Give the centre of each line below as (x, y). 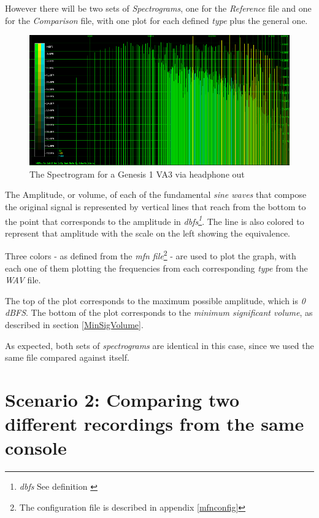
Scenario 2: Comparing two (122, 399)
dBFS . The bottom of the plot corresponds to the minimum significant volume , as (159, 312)
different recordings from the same (155, 424)
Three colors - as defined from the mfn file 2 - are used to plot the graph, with (151, 255)
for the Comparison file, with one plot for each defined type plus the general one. (156, 20)
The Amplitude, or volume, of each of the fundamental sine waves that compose (156, 194)
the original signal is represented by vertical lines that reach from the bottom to (156, 206)
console (36, 448)
